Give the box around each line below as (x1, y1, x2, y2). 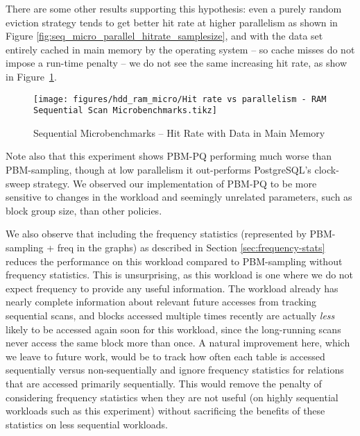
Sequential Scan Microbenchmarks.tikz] (33, 106, 217, 116)
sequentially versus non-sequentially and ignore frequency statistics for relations (6, 362, 344, 377)
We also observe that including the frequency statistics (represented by (6, 226, 307, 241)
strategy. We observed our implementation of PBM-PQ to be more (33, 176, 317, 190)
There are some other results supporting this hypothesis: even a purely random (6, 1, 342, 15)
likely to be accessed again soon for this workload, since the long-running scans (6, 321, 341, 336)
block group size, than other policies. (6, 203, 162, 217)
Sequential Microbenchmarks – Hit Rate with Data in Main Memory (33, 125, 325, 140)
